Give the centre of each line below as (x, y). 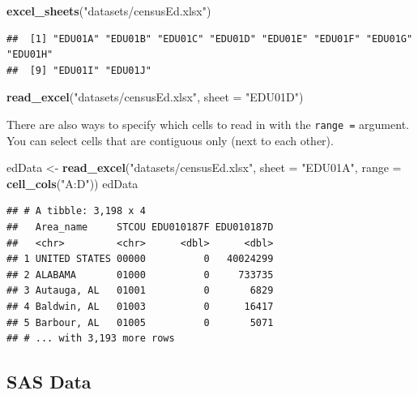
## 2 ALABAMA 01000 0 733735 (140, 275)
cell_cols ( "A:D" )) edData (73, 183)
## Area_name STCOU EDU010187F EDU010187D (140, 227)
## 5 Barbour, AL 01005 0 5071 (140, 322)
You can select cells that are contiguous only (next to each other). (170, 140)
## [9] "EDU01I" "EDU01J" (79, 70)
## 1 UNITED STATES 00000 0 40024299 (140, 259)
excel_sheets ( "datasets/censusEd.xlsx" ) (109, 11)
